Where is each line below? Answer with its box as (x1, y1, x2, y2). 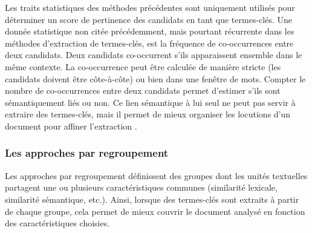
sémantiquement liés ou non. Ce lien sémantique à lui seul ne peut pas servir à (5, 96, 296, 108)
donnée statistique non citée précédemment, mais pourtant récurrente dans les (5, 25, 294, 38)
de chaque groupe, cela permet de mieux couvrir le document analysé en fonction (5, 205, 305, 217)
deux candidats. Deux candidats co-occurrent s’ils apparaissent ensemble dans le (5, 48, 302, 61)
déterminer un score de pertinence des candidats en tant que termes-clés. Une (5, 13, 292, 25)
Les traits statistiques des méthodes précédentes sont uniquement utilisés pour (5, 1, 295, 13)
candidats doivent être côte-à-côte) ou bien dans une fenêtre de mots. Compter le (5, 72, 306, 85)
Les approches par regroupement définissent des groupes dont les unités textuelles (5, 169, 308, 182)
